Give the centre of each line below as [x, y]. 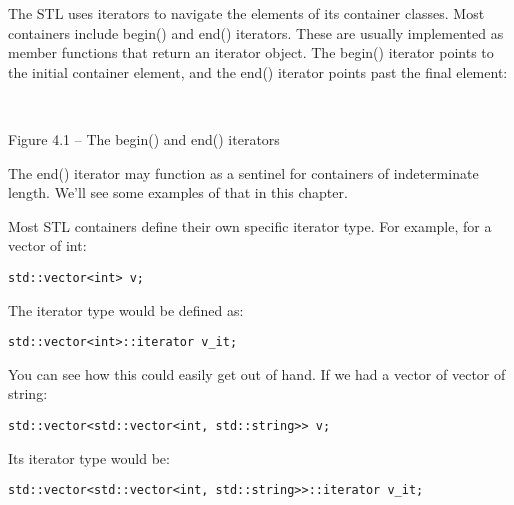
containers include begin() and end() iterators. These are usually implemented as [256, 32]
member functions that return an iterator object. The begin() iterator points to [251, 52]
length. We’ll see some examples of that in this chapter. [178, 192]
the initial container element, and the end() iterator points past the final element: [258, 71]
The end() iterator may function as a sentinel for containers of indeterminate [243, 172]
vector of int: [47, 245]
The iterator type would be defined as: [126, 309]
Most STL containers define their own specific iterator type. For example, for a [250, 225]
